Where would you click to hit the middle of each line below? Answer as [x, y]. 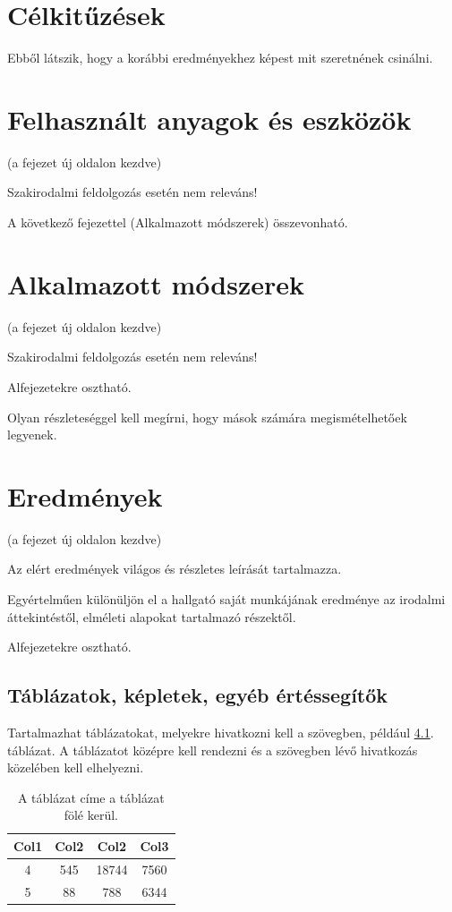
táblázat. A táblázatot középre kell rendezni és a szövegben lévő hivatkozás [213, 750]
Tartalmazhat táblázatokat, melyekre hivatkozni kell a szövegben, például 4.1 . [221, 733]
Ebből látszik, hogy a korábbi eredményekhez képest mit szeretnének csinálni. [220, 58]
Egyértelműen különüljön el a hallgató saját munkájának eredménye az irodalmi [226, 599]
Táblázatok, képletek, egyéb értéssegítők [198, 695]
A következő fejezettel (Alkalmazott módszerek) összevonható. [178, 222]
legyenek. [32, 435]
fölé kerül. [91, 815]
